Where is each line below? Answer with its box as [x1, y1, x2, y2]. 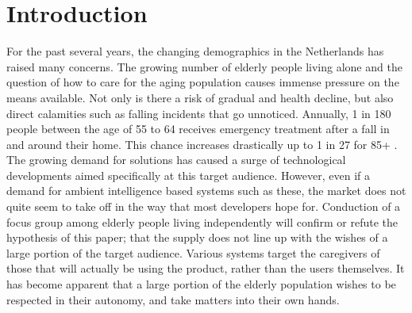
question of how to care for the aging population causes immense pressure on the [6, 74, 399, 90]
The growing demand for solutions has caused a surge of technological [6, 151, 346, 168]
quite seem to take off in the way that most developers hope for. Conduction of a [6, 198, 401, 215]
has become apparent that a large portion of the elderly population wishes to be [6, 276, 396, 292]
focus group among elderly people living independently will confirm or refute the [6, 213, 399, 230]
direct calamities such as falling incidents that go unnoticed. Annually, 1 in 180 [6, 105, 391, 121]
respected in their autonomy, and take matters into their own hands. [6, 291, 340, 307]
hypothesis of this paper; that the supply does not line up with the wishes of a [6, 229, 388, 246]
